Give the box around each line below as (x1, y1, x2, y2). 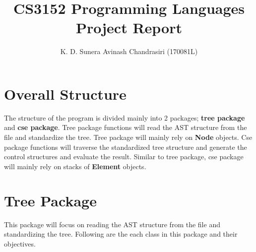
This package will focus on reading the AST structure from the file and (4, 219, 220, 229)
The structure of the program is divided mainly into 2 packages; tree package (4, 112, 245, 123)
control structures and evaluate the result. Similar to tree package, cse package (4, 151, 244, 162)
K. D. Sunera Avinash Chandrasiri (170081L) (60, 46, 198, 57)
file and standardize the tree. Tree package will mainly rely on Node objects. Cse (4, 132, 253, 142)
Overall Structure (4, 83, 127, 104)
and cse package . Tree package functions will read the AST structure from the (4, 122, 247, 132)
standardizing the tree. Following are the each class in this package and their (4, 229, 238, 239)
